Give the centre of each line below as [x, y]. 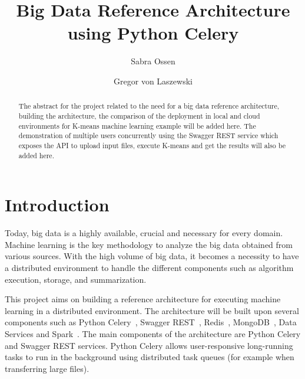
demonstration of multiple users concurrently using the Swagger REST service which [148, 135]
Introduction [57, 205]
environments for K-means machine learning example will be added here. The [137, 125]
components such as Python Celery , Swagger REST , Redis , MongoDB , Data [151, 322]
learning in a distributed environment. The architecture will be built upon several [152, 310]
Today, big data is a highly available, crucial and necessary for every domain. [144, 233]
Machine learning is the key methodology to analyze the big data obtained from [149, 244]
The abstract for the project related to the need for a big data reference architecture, [149, 106]
